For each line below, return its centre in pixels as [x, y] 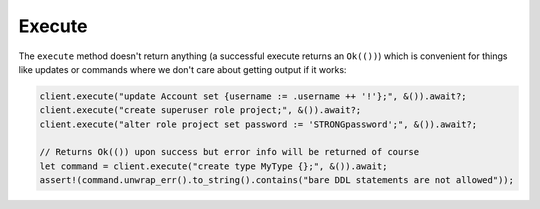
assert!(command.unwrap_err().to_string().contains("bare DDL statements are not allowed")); [277, 180]
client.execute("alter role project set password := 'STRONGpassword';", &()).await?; [258, 124]
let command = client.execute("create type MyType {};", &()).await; [213, 166]
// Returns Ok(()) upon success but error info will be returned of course [229, 152]
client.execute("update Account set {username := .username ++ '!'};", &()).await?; [253, 96]
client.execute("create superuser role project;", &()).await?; [200, 110]
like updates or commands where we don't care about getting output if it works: [182, 69]
